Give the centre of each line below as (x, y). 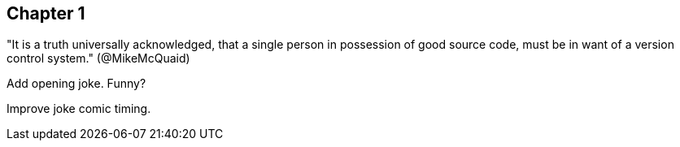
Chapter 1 (46, 13)
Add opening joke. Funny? (76, 84)
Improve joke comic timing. (79, 109)
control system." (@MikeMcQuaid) (98, 58)
